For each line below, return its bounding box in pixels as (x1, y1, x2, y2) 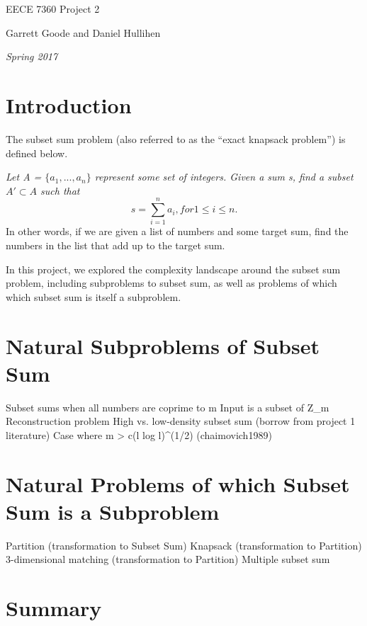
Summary (6, 593, 102, 622)
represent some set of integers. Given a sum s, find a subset (94, 169, 354, 184)
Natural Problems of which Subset (6, 469, 350, 498)
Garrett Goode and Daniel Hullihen (6, 25, 161, 40)
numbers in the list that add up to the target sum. (6, 238, 225, 252)
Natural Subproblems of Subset (6, 331, 320, 360)
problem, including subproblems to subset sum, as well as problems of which (6, 275, 337, 290)
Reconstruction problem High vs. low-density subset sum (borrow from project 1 (6, 414, 356, 428)
